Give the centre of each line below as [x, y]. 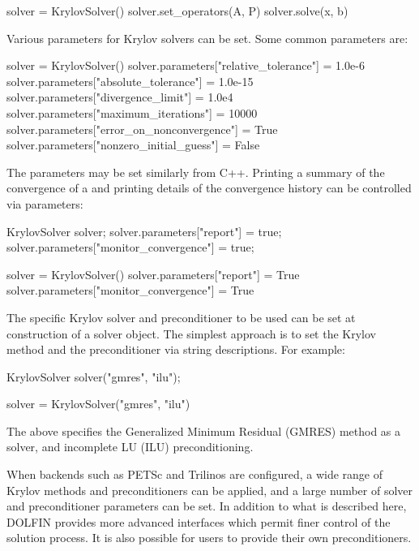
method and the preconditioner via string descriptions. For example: [176, 349]
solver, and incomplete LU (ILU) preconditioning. [130, 447]
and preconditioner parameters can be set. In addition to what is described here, [207, 506]
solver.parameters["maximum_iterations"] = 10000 [132, 112]
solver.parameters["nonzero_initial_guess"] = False [133, 145]
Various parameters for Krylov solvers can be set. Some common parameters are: [207, 38]
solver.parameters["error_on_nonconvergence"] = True [142, 129]
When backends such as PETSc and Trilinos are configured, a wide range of [195, 474]
